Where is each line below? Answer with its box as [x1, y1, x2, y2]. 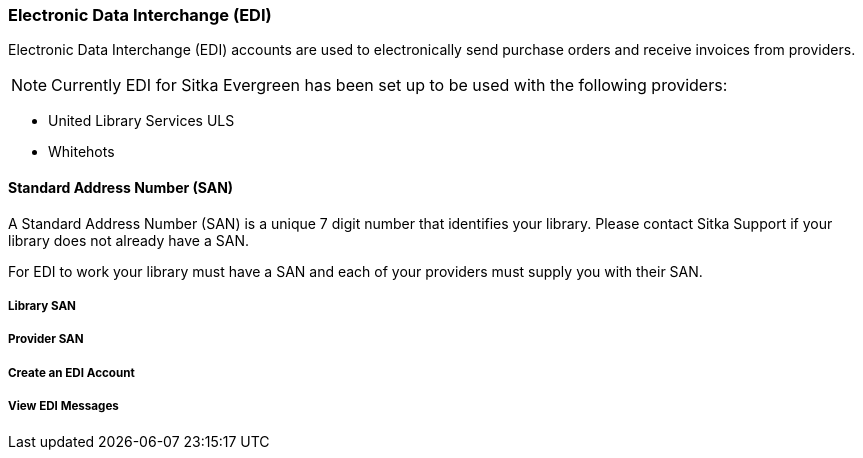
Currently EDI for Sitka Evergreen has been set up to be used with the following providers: [51, 75, 728, 96]
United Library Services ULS [48, 112, 235, 130]
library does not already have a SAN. [8, 231, 249, 249]
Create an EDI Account [8, 365, 135, 380]
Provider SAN [8, 332, 84, 347]
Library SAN [8, 298, 76, 313]
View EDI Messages [8, 399, 119, 414]
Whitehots [48, 143, 115, 161]
